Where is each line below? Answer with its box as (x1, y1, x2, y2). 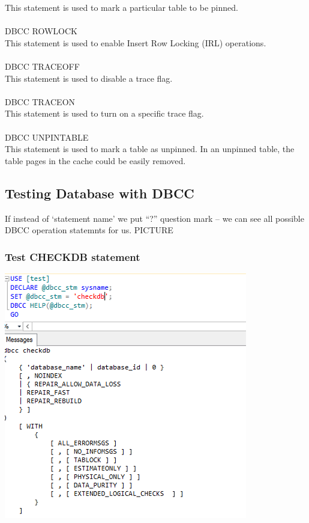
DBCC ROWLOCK (5, 25, 77, 37)
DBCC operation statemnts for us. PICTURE (5, 224, 173, 236)
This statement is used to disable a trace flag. (5, 72, 173, 84)
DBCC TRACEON (5, 95, 76, 108)
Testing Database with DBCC (5, 183, 194, 202)
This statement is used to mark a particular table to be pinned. (5, 1, 238, 13)
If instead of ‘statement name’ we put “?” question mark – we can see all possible (5, 212, 304, 224)
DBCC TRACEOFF (5, 60, 80, 72)
